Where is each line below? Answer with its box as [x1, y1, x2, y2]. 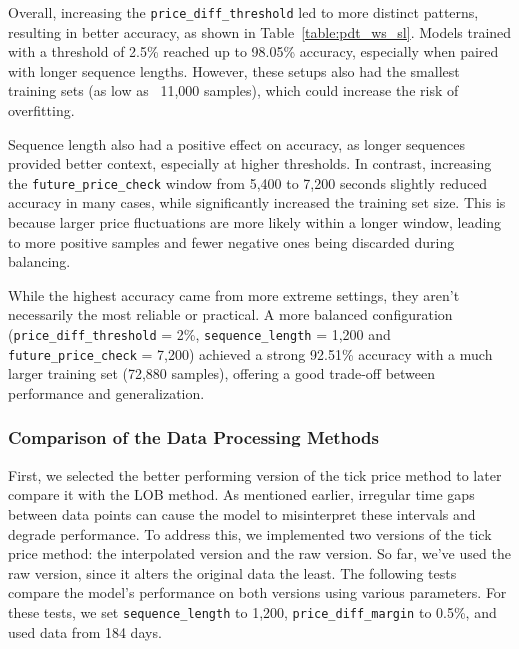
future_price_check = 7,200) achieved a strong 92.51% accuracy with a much [8, 343, 493, 364]
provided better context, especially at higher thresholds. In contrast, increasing [8, 153, 492, 174]
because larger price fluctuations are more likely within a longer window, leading [8, 212, 502, 233]
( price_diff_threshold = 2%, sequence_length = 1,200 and [8, 324, 391, 345]
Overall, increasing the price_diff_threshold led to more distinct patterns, [8, 2, 479, 22]
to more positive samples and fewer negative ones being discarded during [8, 231, 455, 252]
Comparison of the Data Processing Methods [8, 425, 379, 450]
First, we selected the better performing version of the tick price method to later [8, 464, 502, 485]
